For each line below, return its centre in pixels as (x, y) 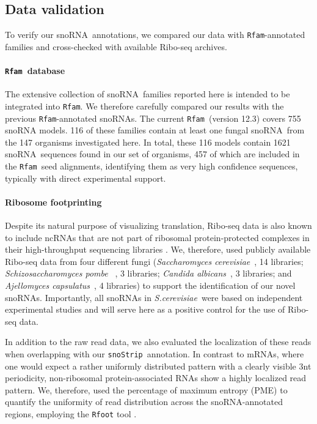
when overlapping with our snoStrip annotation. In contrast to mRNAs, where (155, 353)
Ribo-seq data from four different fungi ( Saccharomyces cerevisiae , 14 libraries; (154, 261)
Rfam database (35, 71)
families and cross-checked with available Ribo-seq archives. (116, 46)
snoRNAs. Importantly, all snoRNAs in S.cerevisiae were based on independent (154, 297)
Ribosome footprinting (53, 202)
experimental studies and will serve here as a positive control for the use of (145, 309)
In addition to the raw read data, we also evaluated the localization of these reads (158, 342)
